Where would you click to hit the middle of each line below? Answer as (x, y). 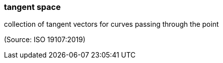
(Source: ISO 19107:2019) (45, 40)
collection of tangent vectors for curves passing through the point (111, 24)
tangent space (32, 7)
